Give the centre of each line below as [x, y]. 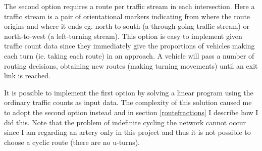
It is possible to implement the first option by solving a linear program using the [129, 92]
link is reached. [27, 75]
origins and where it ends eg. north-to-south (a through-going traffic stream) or [127, 26]
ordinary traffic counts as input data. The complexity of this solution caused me [128, 102]
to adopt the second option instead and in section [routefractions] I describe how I [131, 112]
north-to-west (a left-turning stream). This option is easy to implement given [123, 36]
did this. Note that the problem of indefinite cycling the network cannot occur [125, 122]
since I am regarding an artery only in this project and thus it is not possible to [127, 132]
